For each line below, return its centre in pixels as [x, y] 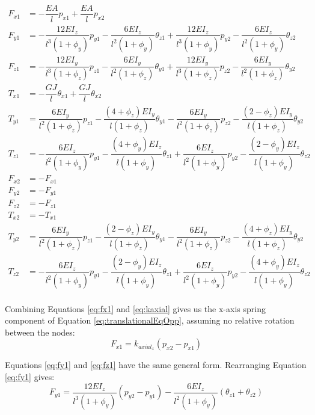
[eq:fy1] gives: [30, 377]
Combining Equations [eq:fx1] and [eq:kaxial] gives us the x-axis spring [135, 308]
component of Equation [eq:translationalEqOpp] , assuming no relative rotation [150, 320]
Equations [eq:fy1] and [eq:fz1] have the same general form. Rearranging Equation [156, 365]
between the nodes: [40, 332]
